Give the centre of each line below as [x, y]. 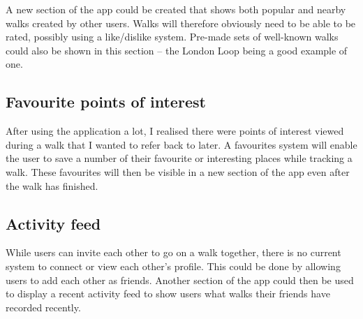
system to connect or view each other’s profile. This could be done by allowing [173, 266]
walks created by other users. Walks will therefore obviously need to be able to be [181, 23]
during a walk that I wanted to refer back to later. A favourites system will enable [181, 144]
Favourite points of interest [106, 102]
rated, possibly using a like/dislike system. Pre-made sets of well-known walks [172, 37]
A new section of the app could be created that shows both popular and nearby [176, 9]
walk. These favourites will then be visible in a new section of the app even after [178, 171]
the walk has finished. [52, 185]
